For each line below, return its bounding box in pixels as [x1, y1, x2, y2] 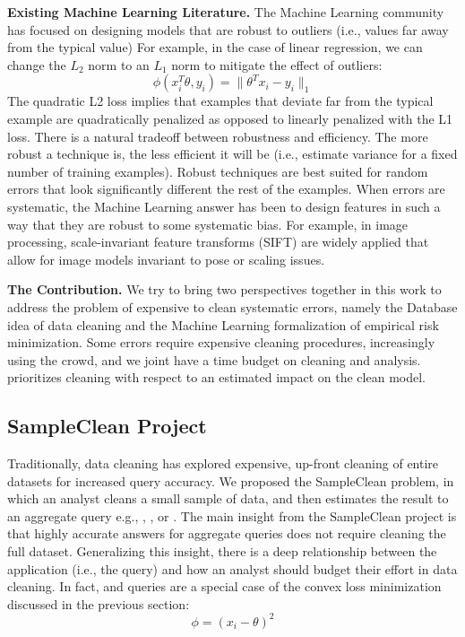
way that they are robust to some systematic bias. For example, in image [7, 214, 409, 233]
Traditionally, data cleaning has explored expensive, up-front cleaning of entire [7, 454, 439, 473]
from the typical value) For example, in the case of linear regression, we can [7, 38, 423, 57]
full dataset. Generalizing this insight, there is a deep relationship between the [7, 542, 437, 561]
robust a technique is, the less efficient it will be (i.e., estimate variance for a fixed [7, 144, 458, 163]
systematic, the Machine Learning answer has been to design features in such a [7, 196, 441, 215]
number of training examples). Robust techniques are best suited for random [7, 161, 428, 180]
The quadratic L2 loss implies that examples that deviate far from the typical [7, 92, 434, 110]
